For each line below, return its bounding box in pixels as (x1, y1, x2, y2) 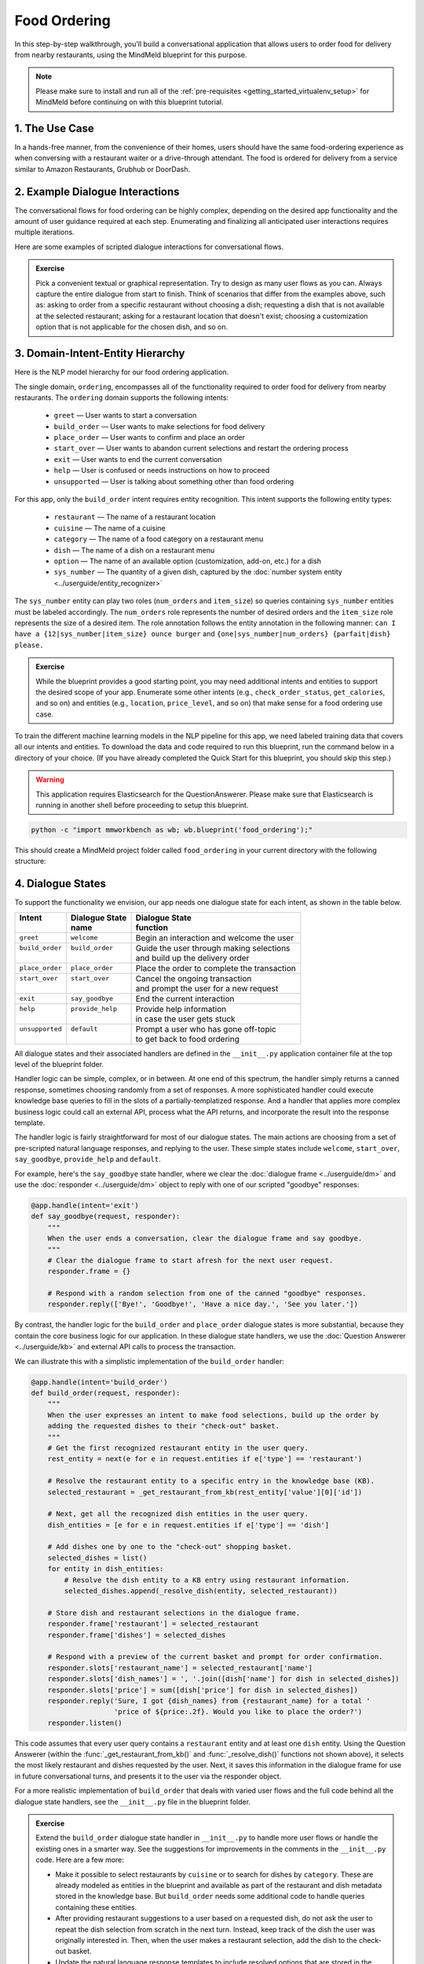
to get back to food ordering (135, 1033, 239, 1044)
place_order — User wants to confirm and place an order (53, 433, 245, 442)
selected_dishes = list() (47, 1553, 148, 1563)
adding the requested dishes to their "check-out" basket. (47, 1422, 280, 1431)
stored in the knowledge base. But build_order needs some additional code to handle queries (55, 1892, 365, 1901)
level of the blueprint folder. (14, 1060, 104, 1069)
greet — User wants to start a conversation (53, 411, 197, 420)
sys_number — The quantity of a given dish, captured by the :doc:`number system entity (53, 567, 343, 577)
